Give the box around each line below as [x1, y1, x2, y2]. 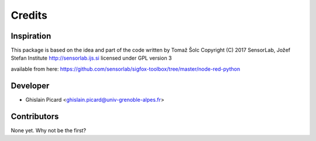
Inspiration [11, 31, 51, 41]
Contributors [11, 111, 59, 121]
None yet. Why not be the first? [11, 126, 87, 134]
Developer [11, 81, 50, 91]
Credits [11, 9, 48, 22]
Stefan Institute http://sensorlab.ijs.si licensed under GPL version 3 [11, 54, 172, 61]
